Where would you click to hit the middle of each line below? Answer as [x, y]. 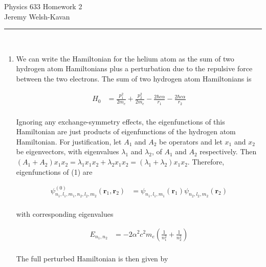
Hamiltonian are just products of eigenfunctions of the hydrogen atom [126, 131]
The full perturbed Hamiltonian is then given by [92, 258]
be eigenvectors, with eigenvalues [68, 151]
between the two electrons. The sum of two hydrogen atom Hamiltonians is [134, 78]
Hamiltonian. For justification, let [69, 141]
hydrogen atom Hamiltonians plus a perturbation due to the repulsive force [134, 68]
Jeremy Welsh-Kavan [37, 16]
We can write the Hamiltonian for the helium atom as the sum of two [125, 58]
